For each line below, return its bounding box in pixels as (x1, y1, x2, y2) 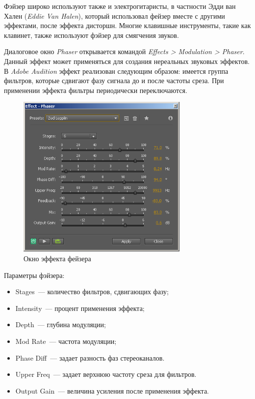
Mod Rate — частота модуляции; (15, 336, 117, 346)
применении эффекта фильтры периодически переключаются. (4, 85, 187, 95)
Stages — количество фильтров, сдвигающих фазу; (15, 286, 169, 297)
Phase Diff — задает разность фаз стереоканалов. (15, 352, 165, 363)
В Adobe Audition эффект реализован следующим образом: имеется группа (4, 65, 229, 76)
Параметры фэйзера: (4, 270, 65, 280)
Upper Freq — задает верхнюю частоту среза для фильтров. (15, 369, 197, 379)
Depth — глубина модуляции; (15, 319, 106, 330)
